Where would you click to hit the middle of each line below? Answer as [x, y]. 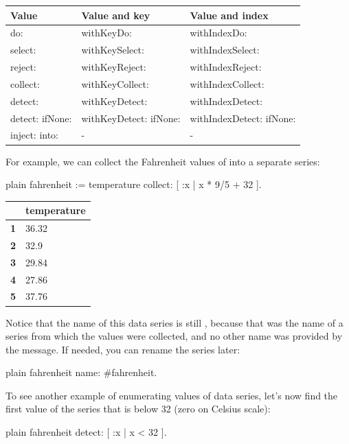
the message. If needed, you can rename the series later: [123, 349]
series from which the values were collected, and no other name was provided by [174, 336]
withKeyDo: [106, 33]
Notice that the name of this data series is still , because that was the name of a [174, 322]
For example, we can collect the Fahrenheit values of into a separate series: [163, 161]
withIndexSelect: [225, 50]
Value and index [229, 15]
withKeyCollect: [115, 83]
